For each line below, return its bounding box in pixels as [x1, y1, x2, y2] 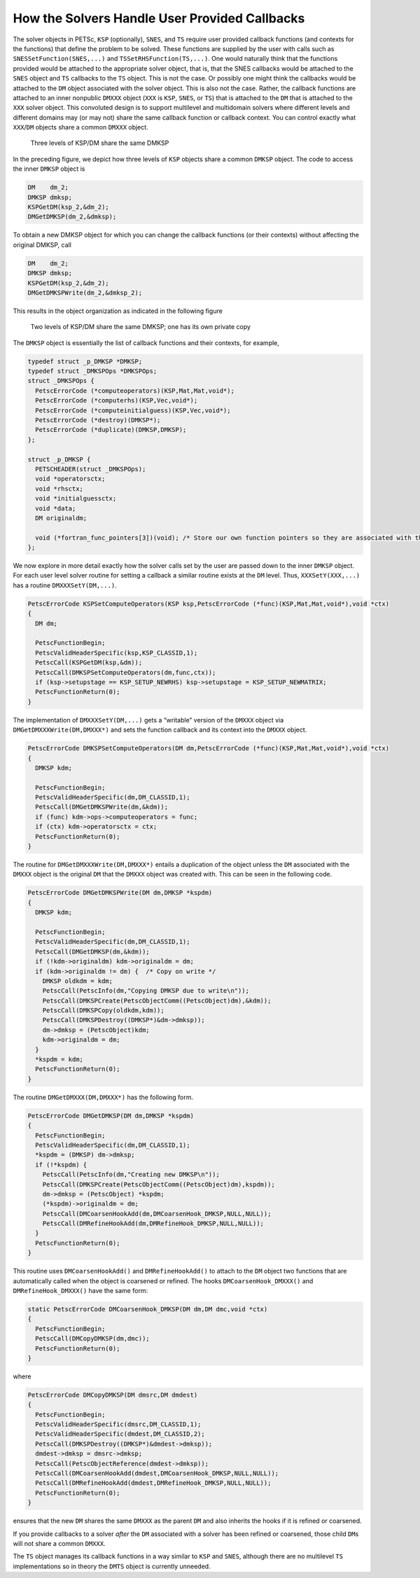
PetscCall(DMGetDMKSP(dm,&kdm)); [35, 947, 150, 956]
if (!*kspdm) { [35, 1161, 87, 1168]
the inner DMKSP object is [13, 165, 85, 173]
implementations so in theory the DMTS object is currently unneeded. [13, 1562, 211, 1570]
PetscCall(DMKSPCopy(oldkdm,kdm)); [42, 1007, 164, 1014]
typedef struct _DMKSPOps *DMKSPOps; [27, 368, 157, 375]
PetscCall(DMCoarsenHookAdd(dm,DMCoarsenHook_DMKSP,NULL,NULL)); [42, 1210, 272, 1217]
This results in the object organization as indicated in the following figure [13, 307, 223, 315]
